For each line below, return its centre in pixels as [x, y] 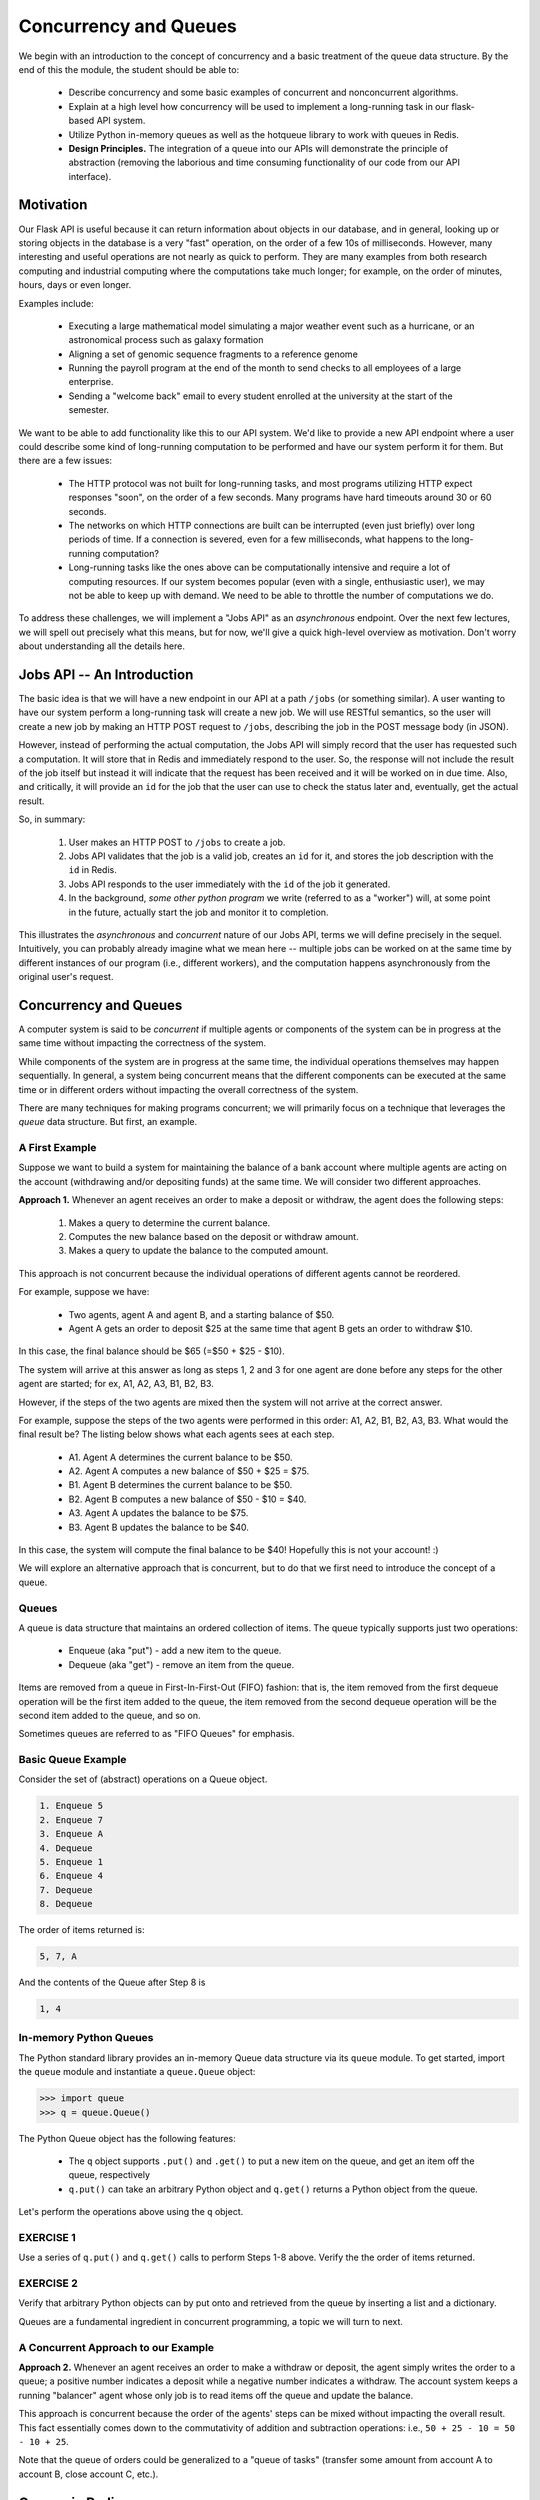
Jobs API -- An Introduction [106, 674]
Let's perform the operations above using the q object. [131, 2212]
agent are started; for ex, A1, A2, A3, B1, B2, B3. [116, 1384]
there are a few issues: [65, 461]
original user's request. [66, 977]
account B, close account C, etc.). [88, 2474]
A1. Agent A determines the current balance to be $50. [181, 1457]
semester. [89, 410]
